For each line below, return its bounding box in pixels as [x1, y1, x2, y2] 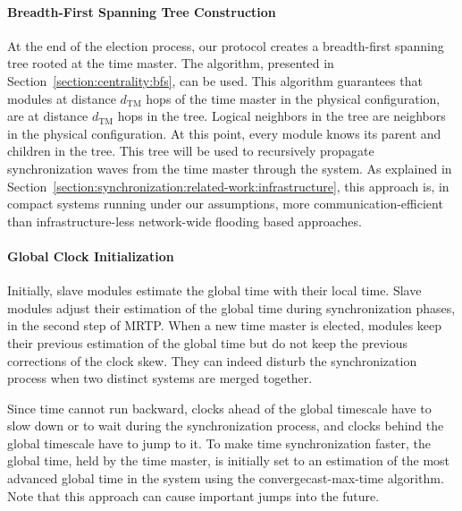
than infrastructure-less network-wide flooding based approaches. [7, 211, 362, 230]
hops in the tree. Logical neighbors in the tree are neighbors [117, 106, 446, 125]
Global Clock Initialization [7, 246, 174, 265]
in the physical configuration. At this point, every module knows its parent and [7, 123, 441, 142]
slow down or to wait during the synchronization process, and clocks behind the [7, 416, 444, 435]
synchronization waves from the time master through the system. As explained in [7, 158, 452, 177]
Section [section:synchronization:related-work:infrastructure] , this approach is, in [7, 176, 449, 195]
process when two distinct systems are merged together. [7, 369, 313, 388]
